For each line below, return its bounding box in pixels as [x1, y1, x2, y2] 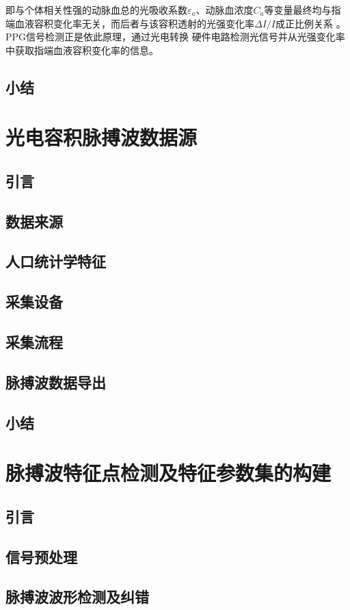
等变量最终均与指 [264, 3, 341, 16]
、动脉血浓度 [196, 3, 254, 16]
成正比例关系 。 [275, 16, 346, 30]
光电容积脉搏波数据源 [5, 123, 198, 151]
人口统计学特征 [5, 251, 106, 272]
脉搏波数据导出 [5, 371, 106, 392]
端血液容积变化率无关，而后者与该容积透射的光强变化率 [5, 16, 254, 30]
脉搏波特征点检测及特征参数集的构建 [5, 459, 332, 487]
